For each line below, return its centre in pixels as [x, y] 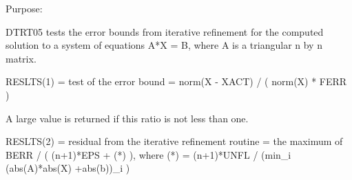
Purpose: [24, 8]
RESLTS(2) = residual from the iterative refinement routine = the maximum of [174, 141]
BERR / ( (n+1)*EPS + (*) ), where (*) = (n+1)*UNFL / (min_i [148, 154]
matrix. [21, 58]
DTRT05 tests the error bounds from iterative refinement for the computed [165, 31]
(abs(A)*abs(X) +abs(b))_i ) [68, 168]
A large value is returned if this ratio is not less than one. [127, 118]
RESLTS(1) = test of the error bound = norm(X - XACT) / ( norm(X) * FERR [176, 81]
